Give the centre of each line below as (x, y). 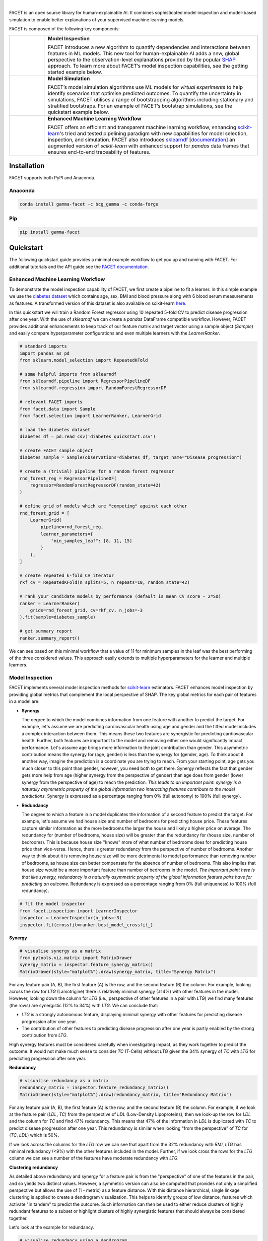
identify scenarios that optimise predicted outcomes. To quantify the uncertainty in (144, 93)
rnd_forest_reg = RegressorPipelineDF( (68, 478)
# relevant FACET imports (51, 402)
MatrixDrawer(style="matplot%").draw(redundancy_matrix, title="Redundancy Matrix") (126, 1094)
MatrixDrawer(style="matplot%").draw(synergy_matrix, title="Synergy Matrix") (118, 971)
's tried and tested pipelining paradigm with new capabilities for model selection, (154, 133)
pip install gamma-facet (50, 232)
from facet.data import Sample (58, 409)
